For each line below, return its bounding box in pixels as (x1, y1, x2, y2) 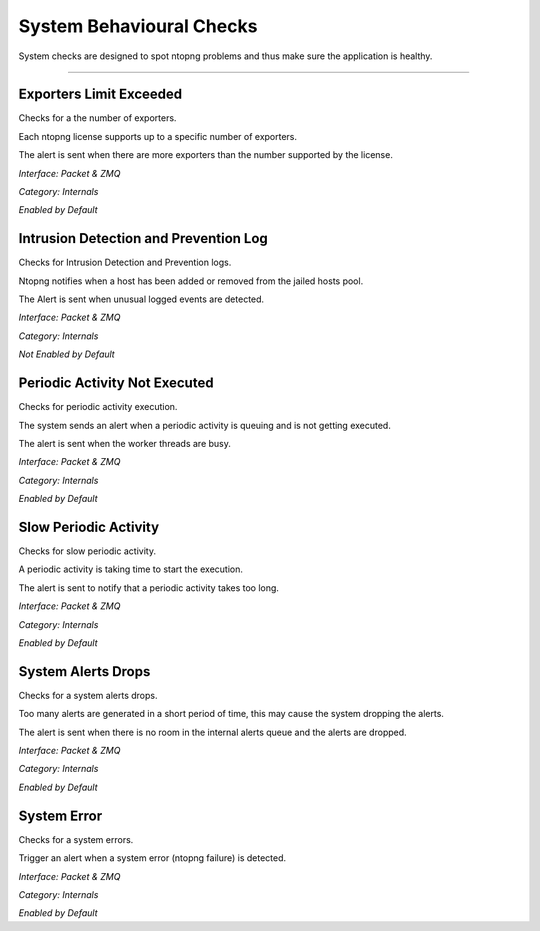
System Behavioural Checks (18, 15, 258, 37)
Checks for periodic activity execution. (18, 401, 178, 413)
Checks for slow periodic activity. (18, 545, 157, 557)
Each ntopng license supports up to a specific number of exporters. (18, 130, 298, 142)
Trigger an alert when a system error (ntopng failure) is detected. (18, 852, 287, 864)
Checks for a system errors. (18, 833, 134, 845)
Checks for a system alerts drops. (18, 689, 158, 701)
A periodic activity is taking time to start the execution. (18, 563, 244, 575)
